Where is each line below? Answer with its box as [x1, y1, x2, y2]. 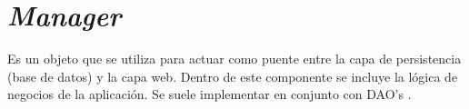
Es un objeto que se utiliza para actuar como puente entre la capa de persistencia [7, 49, 462, 68]
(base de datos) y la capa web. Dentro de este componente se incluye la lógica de [7, 66, 458, 85]
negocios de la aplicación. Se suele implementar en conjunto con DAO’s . [7, 84, 412, 104]
